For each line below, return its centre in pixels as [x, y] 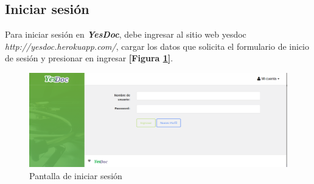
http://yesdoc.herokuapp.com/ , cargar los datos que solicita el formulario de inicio [157, 46]
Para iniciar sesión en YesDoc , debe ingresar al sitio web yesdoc [126, 34]
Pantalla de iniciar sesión [76, 175]
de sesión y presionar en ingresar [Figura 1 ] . [89, 58]
